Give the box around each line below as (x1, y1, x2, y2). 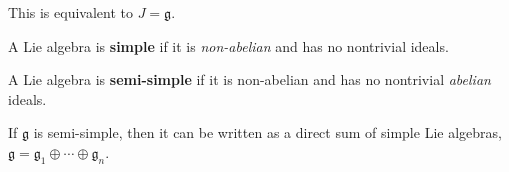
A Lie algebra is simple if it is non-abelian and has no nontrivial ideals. (8, 35, 449, 56)
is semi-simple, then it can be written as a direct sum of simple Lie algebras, (33, 122, 502, 143)
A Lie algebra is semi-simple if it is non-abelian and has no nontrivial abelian (8, 69, 491, 90)
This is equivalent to (8, 2, 133, 22)
